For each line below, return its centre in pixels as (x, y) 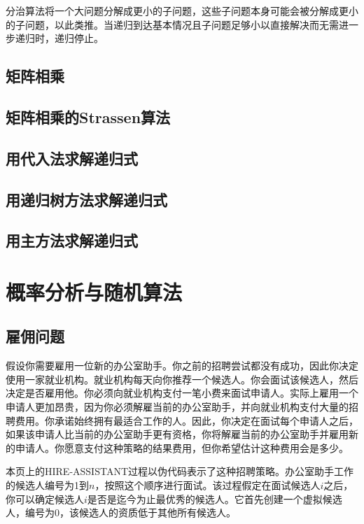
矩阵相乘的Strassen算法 (88, 116)
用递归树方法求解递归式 (86, 199)
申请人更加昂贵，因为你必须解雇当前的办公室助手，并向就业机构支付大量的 (177, 407)
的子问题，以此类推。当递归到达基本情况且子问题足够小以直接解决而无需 (172, 24)
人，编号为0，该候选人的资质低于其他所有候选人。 (121, 512)
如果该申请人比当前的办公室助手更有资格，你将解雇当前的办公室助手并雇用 (177, 434)
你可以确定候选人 (45, 498)
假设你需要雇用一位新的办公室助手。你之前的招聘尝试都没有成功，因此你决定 (182, 366)
